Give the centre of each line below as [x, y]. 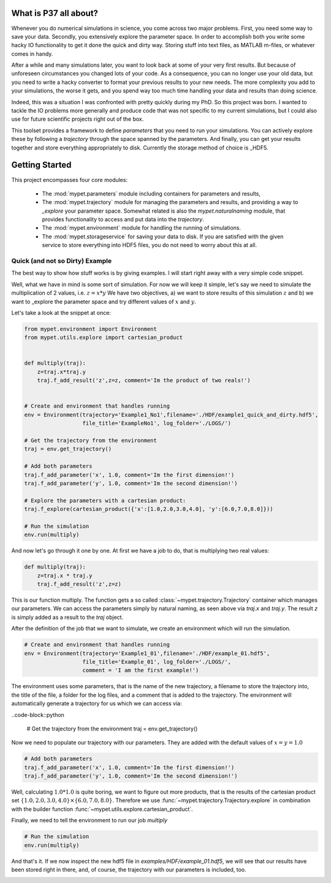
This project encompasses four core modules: [70, 180]
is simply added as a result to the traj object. [67, 617]
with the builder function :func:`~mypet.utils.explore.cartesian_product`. [102, 809]
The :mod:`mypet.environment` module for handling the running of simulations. [142, 228]
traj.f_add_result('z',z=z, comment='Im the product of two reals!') [144, 381]
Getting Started [41, 165]
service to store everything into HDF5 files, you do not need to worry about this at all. [150, 245]
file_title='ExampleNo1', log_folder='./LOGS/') [157, 423]
